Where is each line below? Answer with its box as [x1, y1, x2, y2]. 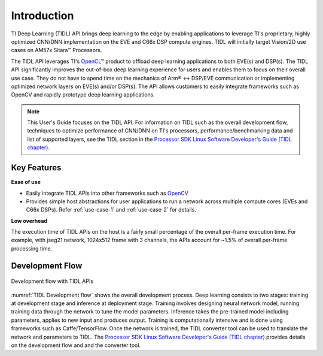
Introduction [11, 9, 74, 22]
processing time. [11, 245, 53, 252]
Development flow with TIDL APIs [11, 277, 94, 285]
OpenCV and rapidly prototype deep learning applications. [11, 91, 156, 98]
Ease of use [11, 179, 41, 186]
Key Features [11, 162, 62, 173]
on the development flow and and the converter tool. [11, 342, 141, 349]
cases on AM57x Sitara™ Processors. [11, 47, 102, 54]
